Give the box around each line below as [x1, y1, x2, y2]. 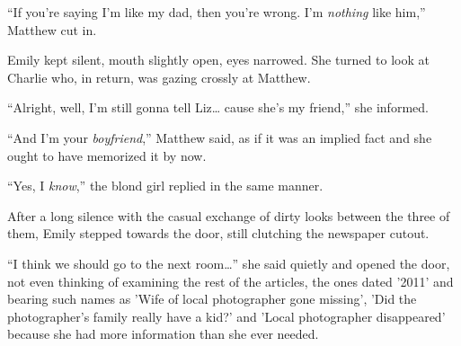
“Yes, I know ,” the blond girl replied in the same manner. [7, 176, 324, 195]
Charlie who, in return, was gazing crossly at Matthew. [7, 67, 311, 86]
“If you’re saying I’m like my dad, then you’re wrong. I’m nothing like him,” [7, 3, 426, 21]
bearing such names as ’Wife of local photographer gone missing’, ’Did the [7, 289, 417, 308]
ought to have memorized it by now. [7, 146, 207, 164]
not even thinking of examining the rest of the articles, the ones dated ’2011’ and [7, 271, 454, 290]
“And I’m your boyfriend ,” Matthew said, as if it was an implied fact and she [7, 128, 432, 146]
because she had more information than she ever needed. [7, 324, 319, 343]
